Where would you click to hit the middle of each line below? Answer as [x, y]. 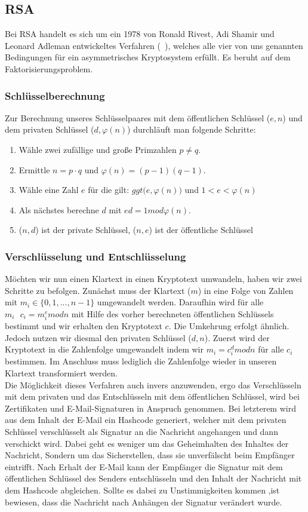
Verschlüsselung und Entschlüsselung [96, 256]
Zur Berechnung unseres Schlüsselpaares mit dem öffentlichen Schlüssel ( [138, 117]
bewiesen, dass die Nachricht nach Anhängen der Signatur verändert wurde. [144, 502]
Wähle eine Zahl [49, 190]
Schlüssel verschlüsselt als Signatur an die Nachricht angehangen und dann [141, 432]
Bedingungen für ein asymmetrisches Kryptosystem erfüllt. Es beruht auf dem [148, 57]
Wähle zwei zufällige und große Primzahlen [98, 149]
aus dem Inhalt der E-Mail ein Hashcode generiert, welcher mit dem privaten [146, 420]
